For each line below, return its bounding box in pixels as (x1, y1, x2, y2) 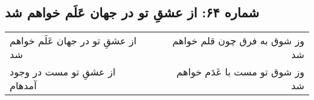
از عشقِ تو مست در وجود (10, 65, 116, 79)
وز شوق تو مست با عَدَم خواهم (176, 65, 304, 79)
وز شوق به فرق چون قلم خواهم (172, 34, 304, 48)
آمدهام (10, 78, 37, 93)
